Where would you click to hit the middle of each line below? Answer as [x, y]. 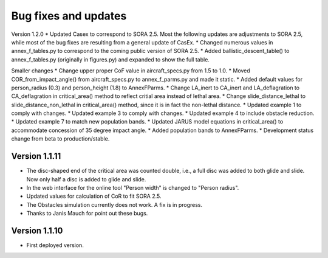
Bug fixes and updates [69, 16]
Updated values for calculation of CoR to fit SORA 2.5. [94, 196]
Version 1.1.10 [37, 230]
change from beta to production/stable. [60, 139]
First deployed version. [55, 245]
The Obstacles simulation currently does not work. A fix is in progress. [114, 204]
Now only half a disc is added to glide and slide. [86, 179]
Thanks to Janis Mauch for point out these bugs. [87, 214]
